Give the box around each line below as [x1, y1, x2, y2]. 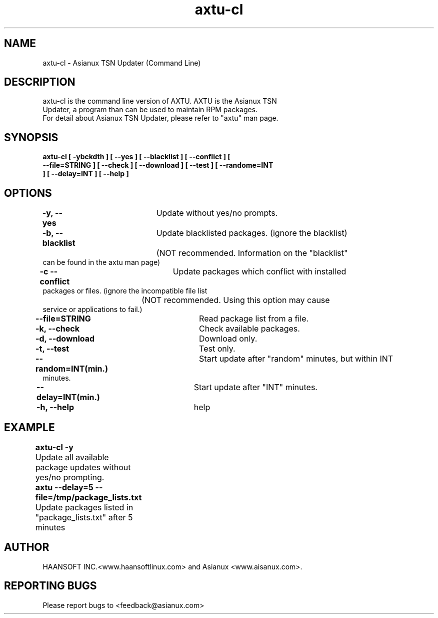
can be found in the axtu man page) [42, 258, 160, 267]
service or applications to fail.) [42, 305, 142, 314]
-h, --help [36, 402, 74, 413]
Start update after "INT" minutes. [193, 382, 317, 393]
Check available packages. [199, 324, 300, 334]
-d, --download [35, 334, 95, 344]
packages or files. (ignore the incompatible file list [42, 286, 207, 295]
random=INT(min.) [35, 364, 108, 374]
